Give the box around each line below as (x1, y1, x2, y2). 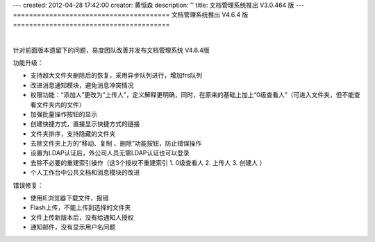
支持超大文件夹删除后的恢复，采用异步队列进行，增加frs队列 (30, 71, 203, 80)
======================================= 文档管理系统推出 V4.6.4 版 (12, 10, 249, 19)
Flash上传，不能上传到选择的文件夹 (30, 203, 131, 211)
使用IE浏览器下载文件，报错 (30, 194, 109, 202)
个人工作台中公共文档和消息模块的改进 (30, 168, 140, 177)
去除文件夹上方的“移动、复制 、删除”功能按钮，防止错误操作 (30, 139, 202, 148)
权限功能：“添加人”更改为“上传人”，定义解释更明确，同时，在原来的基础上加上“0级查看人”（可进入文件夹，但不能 (30, 91, 354, 99)
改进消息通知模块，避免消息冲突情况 (30, 80, 134, 89)
